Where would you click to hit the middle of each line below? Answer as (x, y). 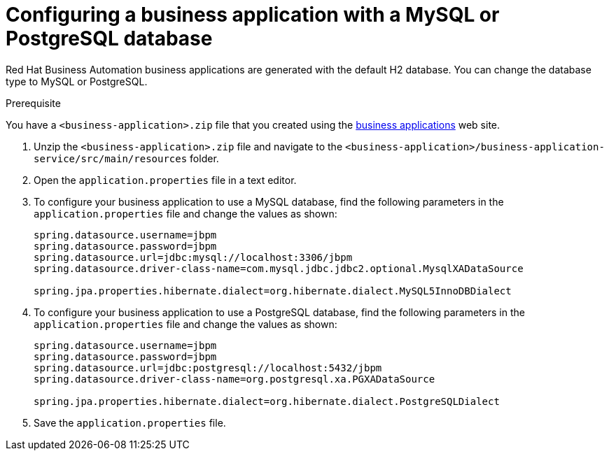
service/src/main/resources (111, 158)
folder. (204, 158)
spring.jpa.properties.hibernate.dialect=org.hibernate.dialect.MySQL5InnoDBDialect (273, 291)
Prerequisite (33, 103)
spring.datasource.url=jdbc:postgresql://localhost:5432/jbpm (208, 368)
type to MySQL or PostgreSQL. (77, 81)
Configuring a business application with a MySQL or (253, 15)
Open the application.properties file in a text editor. (165, 180)
